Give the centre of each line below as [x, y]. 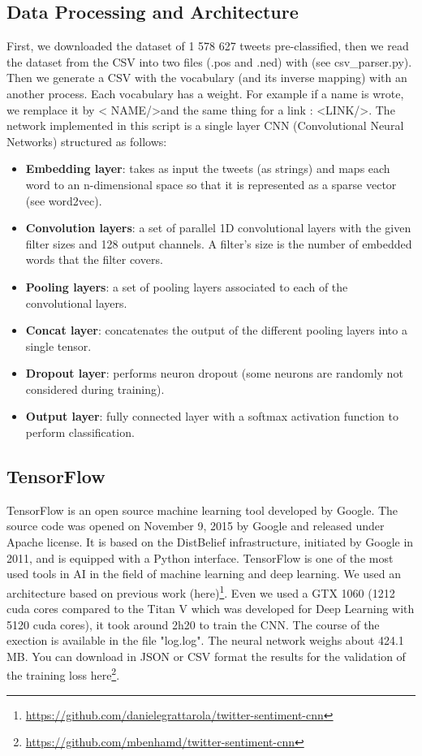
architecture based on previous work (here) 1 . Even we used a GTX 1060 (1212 [201, 591]
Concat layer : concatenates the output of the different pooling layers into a [216, 330]
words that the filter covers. [94, 259]
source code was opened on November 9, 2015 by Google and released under [196, 526]
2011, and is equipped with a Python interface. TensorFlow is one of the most [200, 557]
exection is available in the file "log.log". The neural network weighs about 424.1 [205, 640]
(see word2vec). [64, 200]
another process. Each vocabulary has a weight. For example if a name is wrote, [205, 93]
